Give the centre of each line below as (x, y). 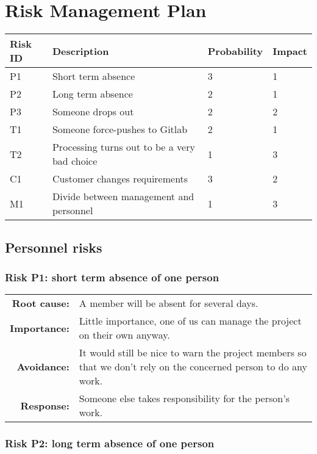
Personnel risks (54, 247)
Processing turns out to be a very (123, 147)
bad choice (75, 161)
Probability (235, 51)
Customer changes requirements (120, 179)
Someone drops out (93, 112)
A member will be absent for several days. (169, 303)
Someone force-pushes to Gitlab (120, 129)
